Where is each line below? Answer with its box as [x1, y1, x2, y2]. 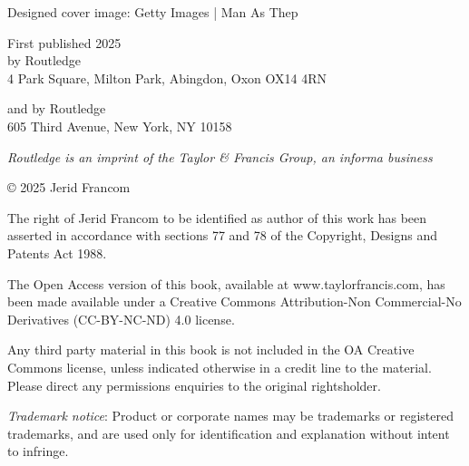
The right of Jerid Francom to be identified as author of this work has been [7, 208, 427, 227]
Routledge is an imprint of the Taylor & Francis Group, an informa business [7, 147, 433, 166]
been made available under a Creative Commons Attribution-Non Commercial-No [7, 292, 462, 311]
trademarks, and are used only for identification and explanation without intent [7, 423, 450, 442]
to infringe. [7, 442, 69, 461]
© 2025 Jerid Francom [7, 178, 131, 197]
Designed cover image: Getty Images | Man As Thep [7, 3, 298, 21]
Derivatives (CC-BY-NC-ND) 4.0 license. [7, 309, 235, 328]
